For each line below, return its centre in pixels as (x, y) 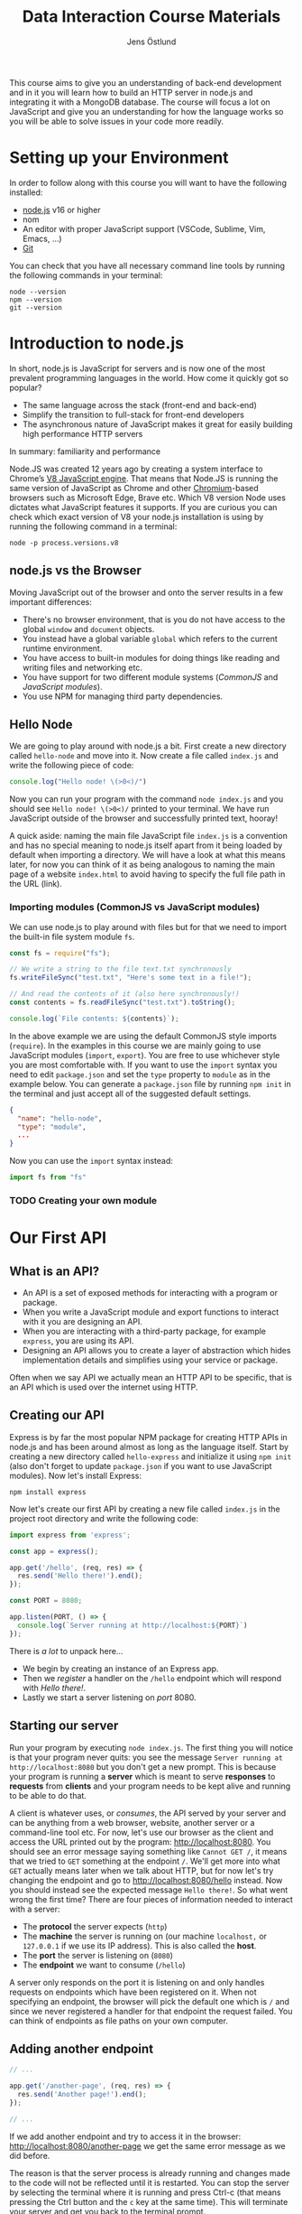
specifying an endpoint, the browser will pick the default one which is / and (150, 2001)
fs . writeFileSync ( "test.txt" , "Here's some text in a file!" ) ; (131, 978)
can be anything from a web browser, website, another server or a (132, 1822)
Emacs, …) (42, 238)
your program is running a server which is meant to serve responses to (142, 1776)
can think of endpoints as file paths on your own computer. (119, 2021)
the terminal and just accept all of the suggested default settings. (130, 1093)
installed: (26, 192)
